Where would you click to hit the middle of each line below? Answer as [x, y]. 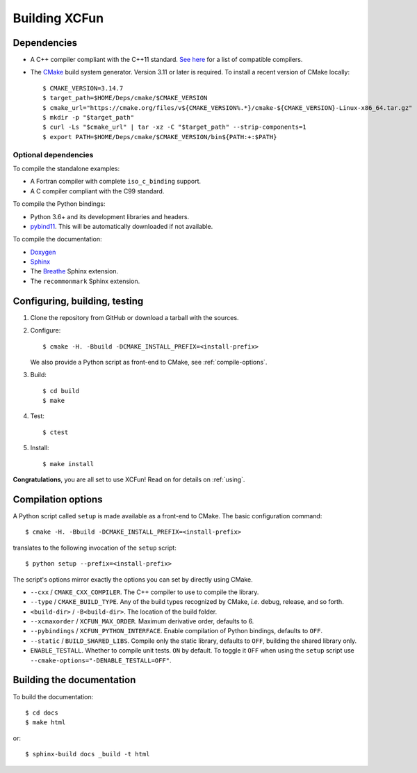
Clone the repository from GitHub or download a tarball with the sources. [134, 317]
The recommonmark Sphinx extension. [85, 281]
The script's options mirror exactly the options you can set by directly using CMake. [133, 579]
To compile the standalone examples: [66, 168]
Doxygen [43, 252]
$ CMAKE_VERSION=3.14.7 [83, 88]
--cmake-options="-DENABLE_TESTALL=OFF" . [101, 660]
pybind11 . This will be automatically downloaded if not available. [122, 226]
